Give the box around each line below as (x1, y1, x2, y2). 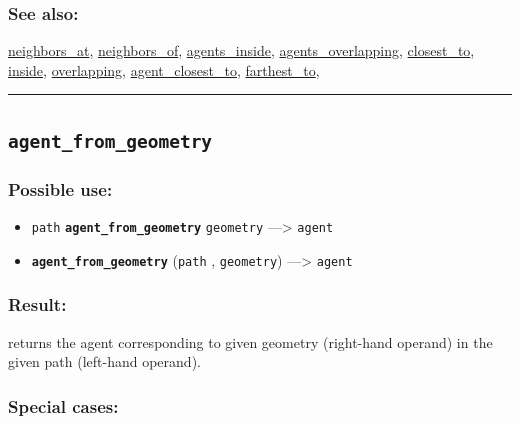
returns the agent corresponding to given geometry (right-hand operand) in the (8, 331, 493, 352)
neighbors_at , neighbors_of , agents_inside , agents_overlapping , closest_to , (8, 40, 475, 61)
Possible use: (8, 176, 113, 201)
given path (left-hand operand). (8, 351, 201, 372)
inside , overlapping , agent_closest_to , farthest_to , (8, 59, 320, 80)
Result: (8, 292, 67, 317)
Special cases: (8, 393, 119, 418)
